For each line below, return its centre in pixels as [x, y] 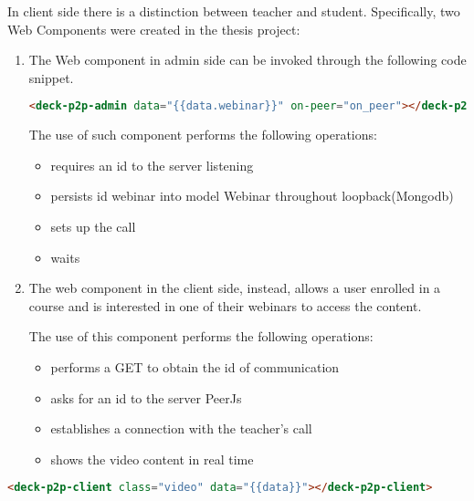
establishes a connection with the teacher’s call [181, 428]
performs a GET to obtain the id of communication [195, 367]
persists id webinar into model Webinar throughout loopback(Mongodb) [252, 196]
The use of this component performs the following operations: [201, 336]
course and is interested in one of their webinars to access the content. [225, 305]
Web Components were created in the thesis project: [154, 29]
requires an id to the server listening [152, 165]
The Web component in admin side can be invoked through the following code [248, 60]
